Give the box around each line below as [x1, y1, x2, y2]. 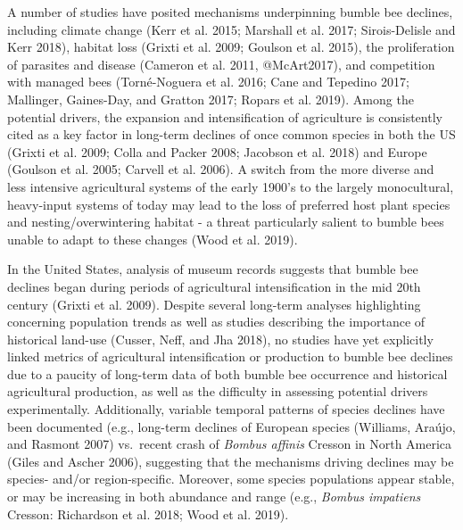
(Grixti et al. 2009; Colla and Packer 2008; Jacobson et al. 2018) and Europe [7, 142, 427, 161]
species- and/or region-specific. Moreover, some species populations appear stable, [7, 469, 455, 488]
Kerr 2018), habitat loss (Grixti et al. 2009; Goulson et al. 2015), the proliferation [7, 37, 455, 56]
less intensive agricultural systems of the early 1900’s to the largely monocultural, [7, 177, 454, 195]
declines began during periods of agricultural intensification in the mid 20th [7, 277, 421, 295]
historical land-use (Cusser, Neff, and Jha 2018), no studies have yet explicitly [7, 329, 434, 348]
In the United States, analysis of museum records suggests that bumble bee [7, 260, 418, 278]
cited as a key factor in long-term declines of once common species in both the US [7, 125, 456, 144]
